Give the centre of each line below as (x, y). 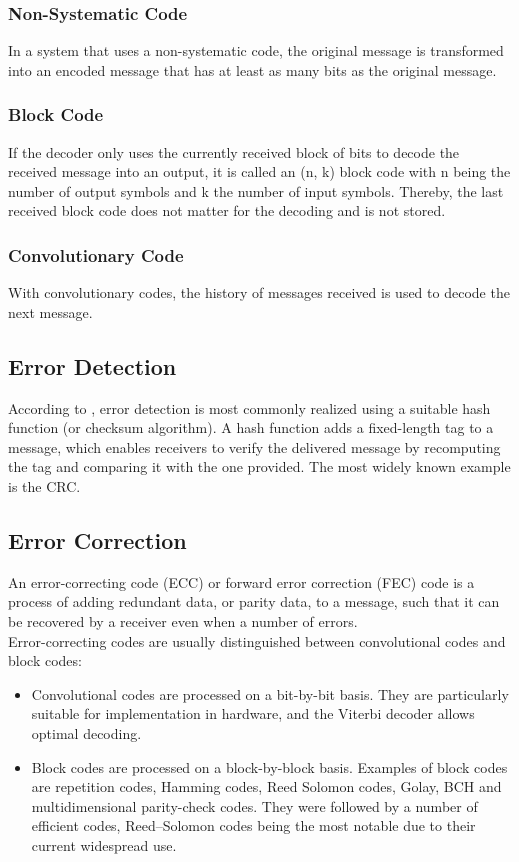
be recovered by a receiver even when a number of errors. (183, 620)
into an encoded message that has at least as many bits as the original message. (252, 69)
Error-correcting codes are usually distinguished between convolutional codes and (257, 640)
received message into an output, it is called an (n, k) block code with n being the (259, 171)
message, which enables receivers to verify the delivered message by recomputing (254, 446)
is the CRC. (44, 485)
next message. (50, 311)
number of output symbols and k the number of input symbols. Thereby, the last (256, 190)
